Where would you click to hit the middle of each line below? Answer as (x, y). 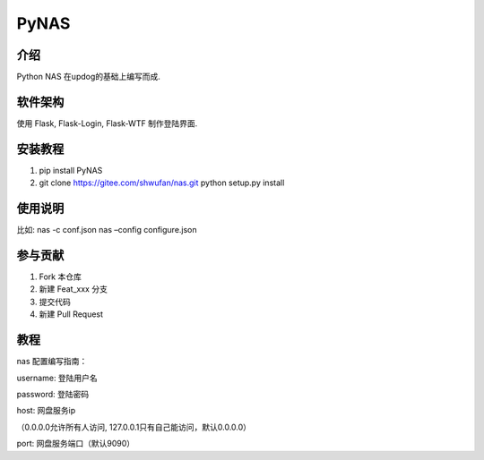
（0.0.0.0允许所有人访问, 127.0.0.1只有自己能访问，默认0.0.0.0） (134, 427)
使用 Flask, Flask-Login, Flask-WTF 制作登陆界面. (107, 123)
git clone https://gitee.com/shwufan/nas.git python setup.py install (162, 183)
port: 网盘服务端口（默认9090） (76, 444)
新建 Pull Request (71, 314)
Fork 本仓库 (60, 277)
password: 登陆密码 (53, 394)
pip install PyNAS (71, 170)
